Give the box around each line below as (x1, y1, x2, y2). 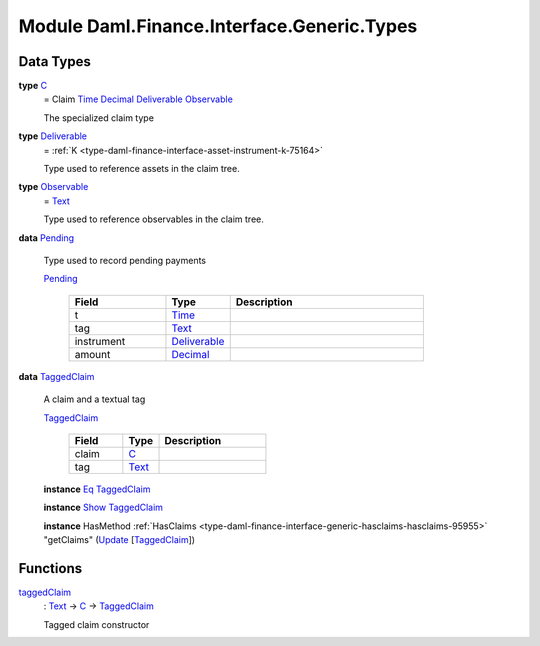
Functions (18, 560, 83, 577)
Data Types (18, 53, 92, 70)
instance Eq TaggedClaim (43, 483, 151, 495)
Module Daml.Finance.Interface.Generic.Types (18, 15, 418, 37)
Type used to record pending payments (43, 254, 207, 266)
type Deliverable (18, 130, 88, 142)
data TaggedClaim (18, 370, 95, 382)
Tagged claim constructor (43, 618, 150, 630)
